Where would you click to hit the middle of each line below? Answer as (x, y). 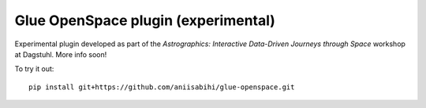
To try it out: (34, 69)
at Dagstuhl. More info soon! (61, 54)
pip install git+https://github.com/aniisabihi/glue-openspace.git (162, 87)
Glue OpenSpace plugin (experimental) (145, 20)
